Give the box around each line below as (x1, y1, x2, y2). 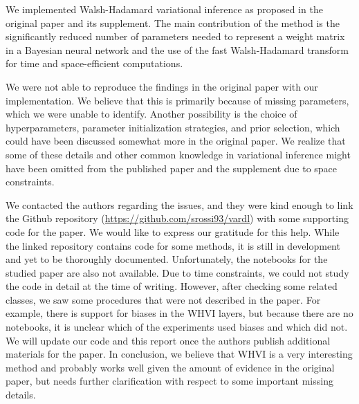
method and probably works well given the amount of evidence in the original (6, 360, 335, 374)
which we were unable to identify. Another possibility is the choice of (6, 107, 297, 121)
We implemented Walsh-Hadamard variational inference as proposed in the (6, 2, 323, 16)
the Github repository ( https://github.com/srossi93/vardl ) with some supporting (6, 211, 349, 226)
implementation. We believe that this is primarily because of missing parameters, (6, 93, 349, 107)
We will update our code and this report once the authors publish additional (6, 333, 331, 347)
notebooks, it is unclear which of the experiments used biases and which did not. (6, 320, 348, 334)
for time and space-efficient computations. (6, 56, 183, 71)
